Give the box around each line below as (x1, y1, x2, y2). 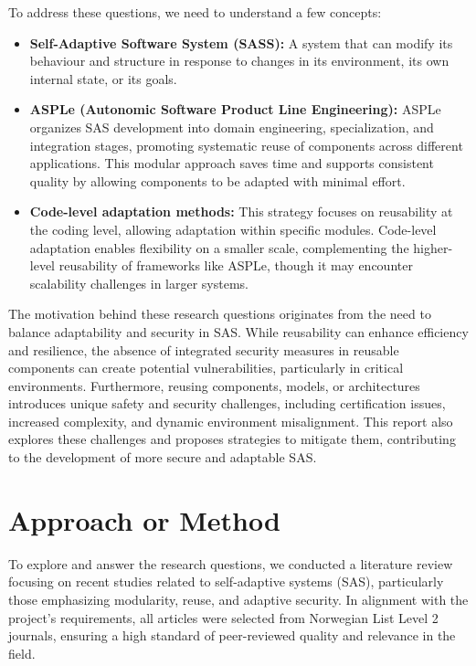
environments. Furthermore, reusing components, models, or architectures (8, 375, 420, 395)
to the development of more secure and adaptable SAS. (8, 448, 317, 467)
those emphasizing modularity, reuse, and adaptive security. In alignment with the (8, 589, 469, 608)
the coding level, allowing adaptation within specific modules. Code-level (29, 219, 437, 238)
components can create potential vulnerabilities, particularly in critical (8, 358, 404, 377)
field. (8, 643, 36, 662)
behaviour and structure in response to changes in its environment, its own (29, 51, 450, 70)
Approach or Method (8, 501, 280, 538)
